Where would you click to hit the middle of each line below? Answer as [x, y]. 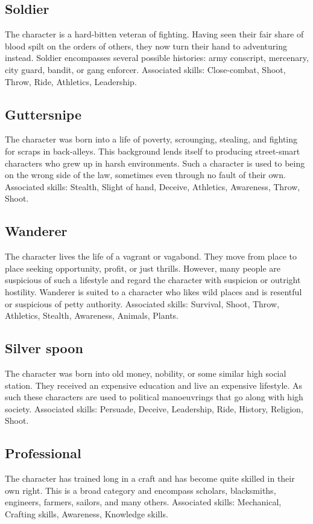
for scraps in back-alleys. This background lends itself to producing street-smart [153, 151]
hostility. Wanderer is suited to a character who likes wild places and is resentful [153, 291]
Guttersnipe [43, 114]
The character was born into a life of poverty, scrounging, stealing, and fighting [151, 139]
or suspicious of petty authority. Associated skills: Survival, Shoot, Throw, [142, 303]
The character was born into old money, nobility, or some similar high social [146, 373]
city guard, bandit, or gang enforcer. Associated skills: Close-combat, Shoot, [145, 69]
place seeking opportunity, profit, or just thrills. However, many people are [143, 268]
